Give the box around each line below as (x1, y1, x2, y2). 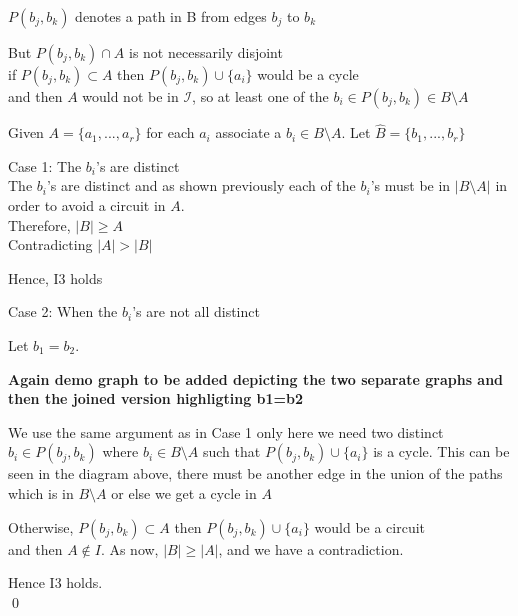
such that (202, 441, 261, 462)
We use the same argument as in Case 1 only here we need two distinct (8, 421, 444, 442)
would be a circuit (314, 516, 426, 537)
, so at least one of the (192, 86, 329, 106)
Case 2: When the (8, 301, 118, 322)
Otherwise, (8, 516, 74, 537)
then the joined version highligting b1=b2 (8, 388, 304, 409)
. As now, (100, 538, 159, 559)
